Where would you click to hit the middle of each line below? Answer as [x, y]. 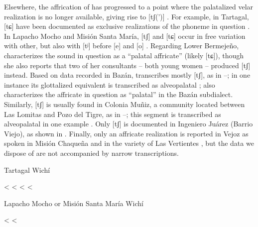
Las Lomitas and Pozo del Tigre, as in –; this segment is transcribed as [113, 114]
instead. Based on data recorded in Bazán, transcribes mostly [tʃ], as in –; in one [127, 75]
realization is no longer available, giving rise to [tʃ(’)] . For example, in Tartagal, [127, 16]
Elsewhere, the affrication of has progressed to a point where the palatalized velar [129, 6]
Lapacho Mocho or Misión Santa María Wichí [74, 203]
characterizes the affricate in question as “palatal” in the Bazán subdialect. [119, 94]
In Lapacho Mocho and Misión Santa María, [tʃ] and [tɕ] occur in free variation [125, 36]
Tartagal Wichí [27, 170]
